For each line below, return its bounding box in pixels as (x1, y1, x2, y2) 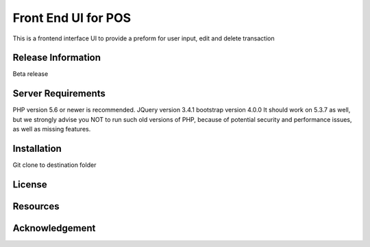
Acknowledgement (12, 222, 96, 234)
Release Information (12, 52, 101, 64)
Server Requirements (12, 88, 106, 99)
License (12, 179, 47, 190)
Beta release (12, 70, 49, 78)
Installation (12, 142, 62, 154)
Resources (12, 200, 60, 212)
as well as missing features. (12, 125, 91, 133)
